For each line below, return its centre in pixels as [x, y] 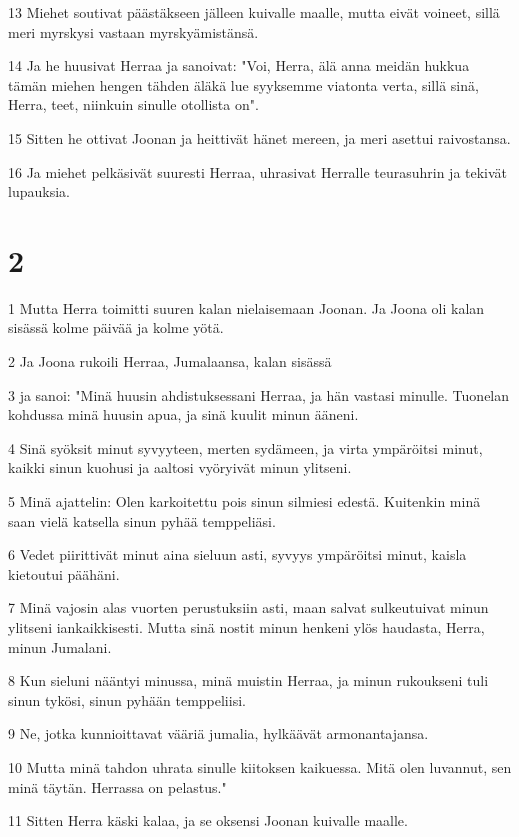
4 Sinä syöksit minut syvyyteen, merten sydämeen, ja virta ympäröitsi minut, [245, 447]
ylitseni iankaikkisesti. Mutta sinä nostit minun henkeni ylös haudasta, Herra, [246, 627]
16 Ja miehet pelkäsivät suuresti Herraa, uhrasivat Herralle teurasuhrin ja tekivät [258, 171]
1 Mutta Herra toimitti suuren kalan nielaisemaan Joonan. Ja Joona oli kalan [246, 307]
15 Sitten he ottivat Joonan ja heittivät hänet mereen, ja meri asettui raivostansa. [259, 137]
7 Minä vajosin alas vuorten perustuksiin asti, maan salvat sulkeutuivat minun [248, 607]
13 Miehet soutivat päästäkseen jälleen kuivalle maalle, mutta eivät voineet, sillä [254, 12]
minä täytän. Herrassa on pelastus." [117, 786]
